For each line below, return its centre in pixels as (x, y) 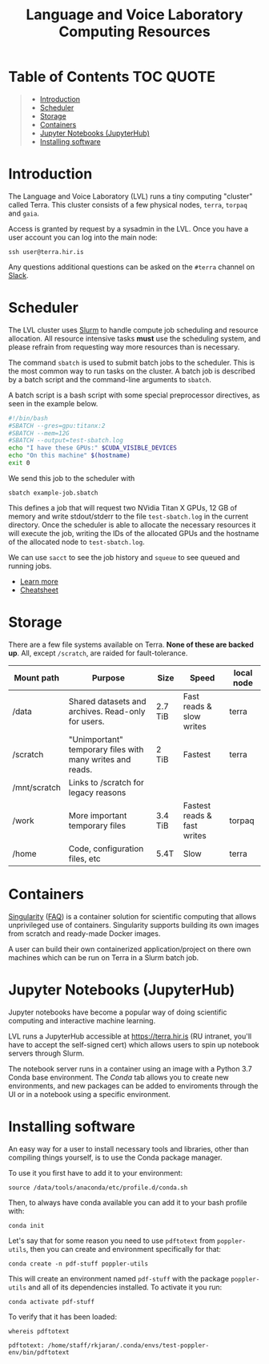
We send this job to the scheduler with (72, 478)
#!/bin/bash (28, 418)
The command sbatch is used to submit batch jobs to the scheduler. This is (132, 362)
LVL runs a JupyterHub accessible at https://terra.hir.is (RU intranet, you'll (130, 1036)
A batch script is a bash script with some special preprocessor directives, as (134, 395)
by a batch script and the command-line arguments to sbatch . (110, 379)
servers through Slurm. (46, 1053)
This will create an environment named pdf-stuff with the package (119, 1278)
